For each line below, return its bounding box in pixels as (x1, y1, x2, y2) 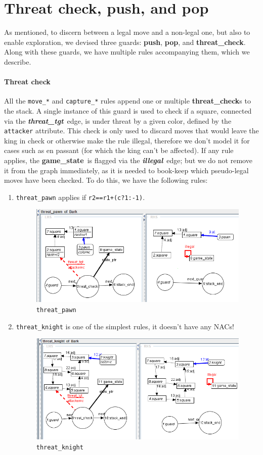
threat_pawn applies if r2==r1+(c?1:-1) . (16, 191, 145, 202)
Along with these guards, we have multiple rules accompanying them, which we (4, 46, 250, 57)
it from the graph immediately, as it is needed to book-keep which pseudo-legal (4, 165, 249, 175)
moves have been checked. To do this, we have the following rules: (4, 175, 208, 185)
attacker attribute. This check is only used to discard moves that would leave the (4, 125, 259, 136)
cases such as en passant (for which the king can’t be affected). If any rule (4, 145, 234, 156)
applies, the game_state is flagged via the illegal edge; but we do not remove (4, 155, 252, 165)
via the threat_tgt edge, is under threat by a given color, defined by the (4, 115, 232, 126)
